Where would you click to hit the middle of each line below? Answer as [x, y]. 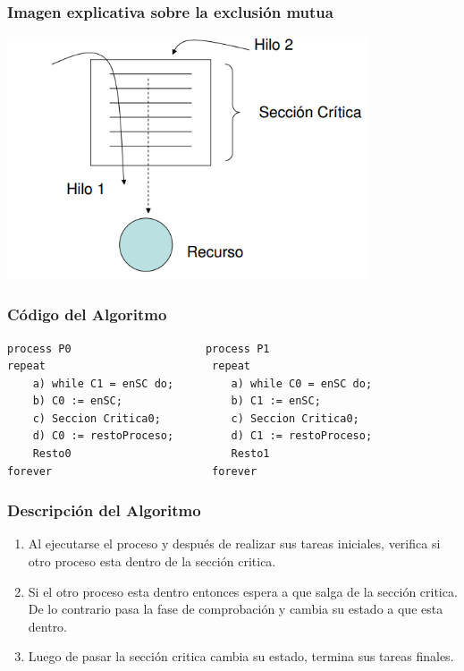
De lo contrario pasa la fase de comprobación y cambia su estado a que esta [236, 609]
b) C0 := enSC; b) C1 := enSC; [177, 401]
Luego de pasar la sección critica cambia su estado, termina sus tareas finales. [241, 656]
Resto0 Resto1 [151, 454]
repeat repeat [129, 366]
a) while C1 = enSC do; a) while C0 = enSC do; [202, 383]
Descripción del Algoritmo [104, 510]
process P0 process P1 [139, 348]
